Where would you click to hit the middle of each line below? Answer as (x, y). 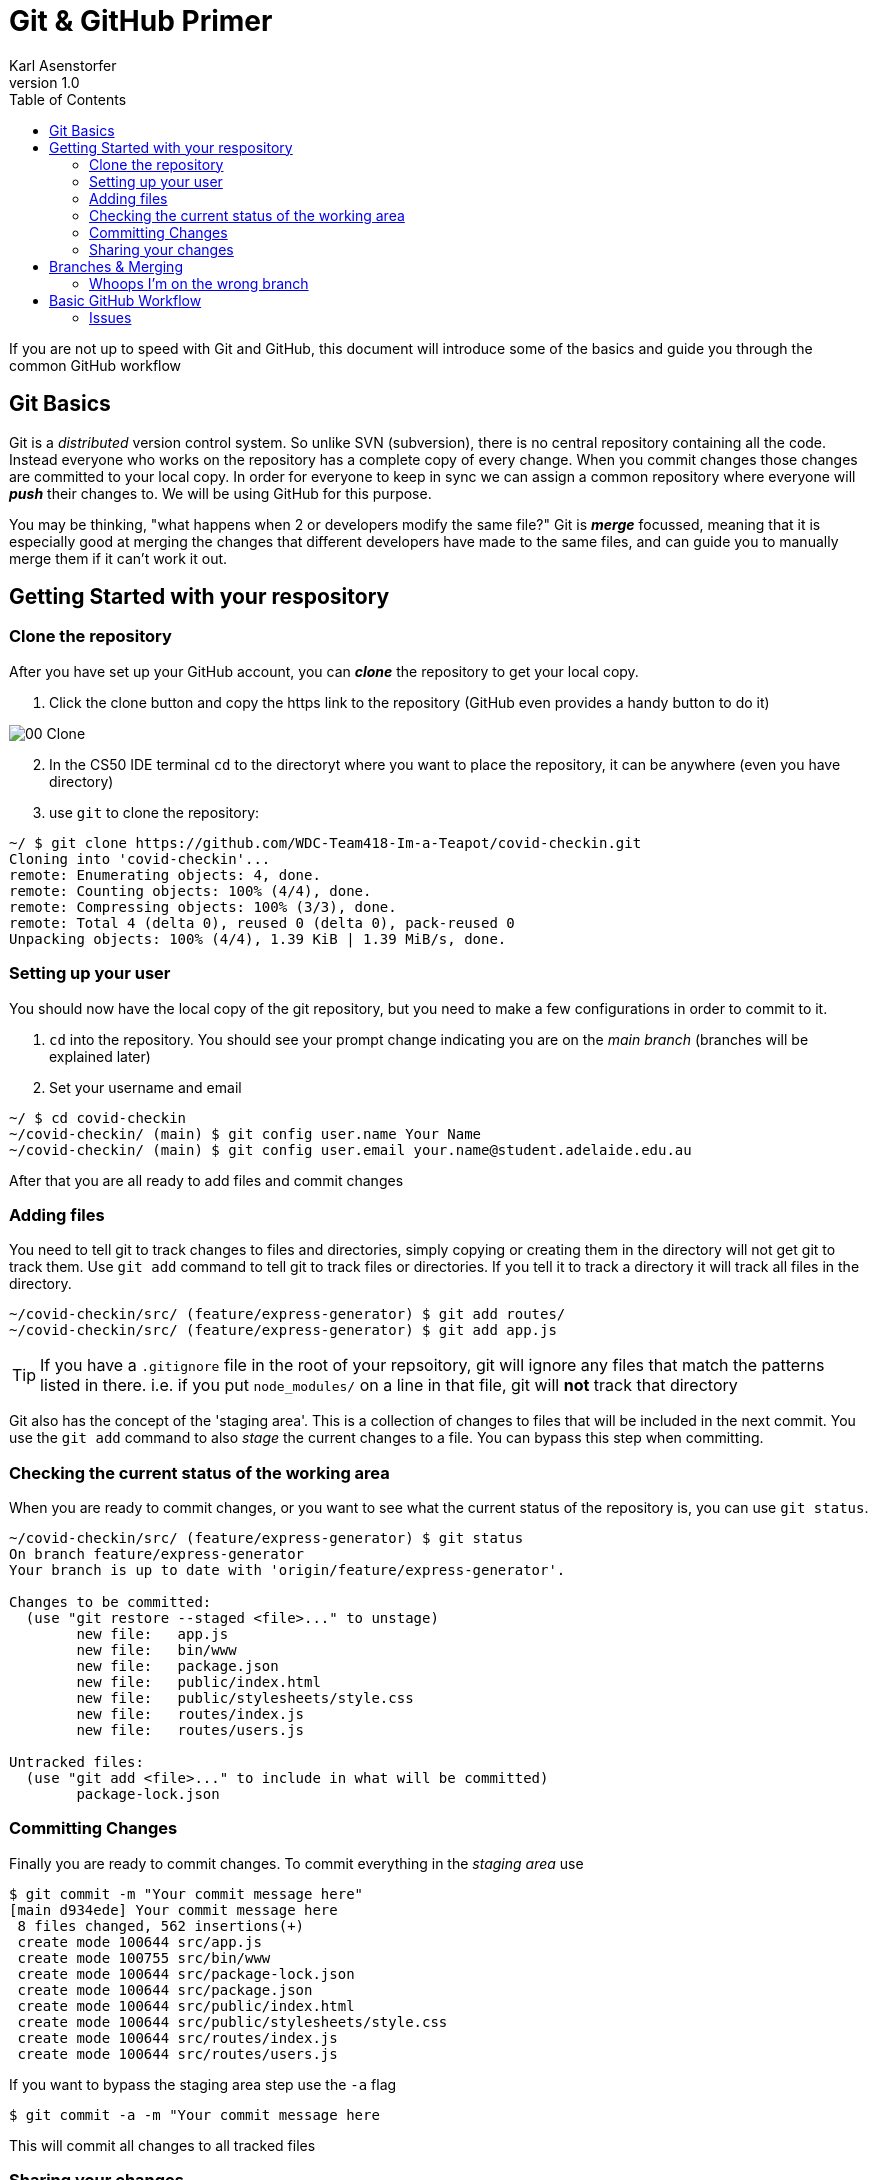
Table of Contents (68, 99)
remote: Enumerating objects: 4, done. (165, 874)
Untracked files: (76, 1762)
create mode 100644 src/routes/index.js (177, 2037)
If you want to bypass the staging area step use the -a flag (203, 2084)
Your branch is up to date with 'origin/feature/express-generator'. (287, 1570)
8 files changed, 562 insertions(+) (161, 1925)
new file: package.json (177, 1666)
